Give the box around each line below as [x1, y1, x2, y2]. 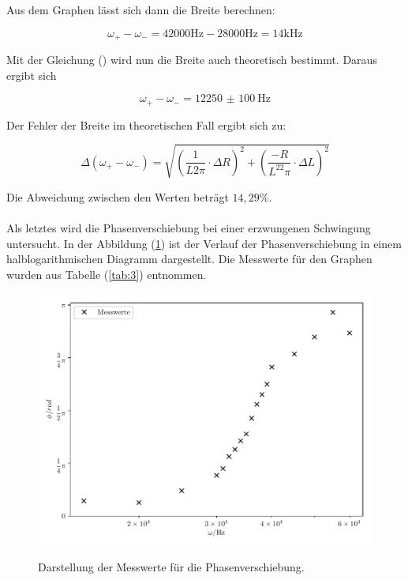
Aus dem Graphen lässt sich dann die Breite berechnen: [6, 2, 275, 17]
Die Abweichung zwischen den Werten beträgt [6, 188, 229, 205]
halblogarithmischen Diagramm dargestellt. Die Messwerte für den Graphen [6, 250, 372, 267]
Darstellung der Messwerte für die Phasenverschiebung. [38, 558, 305, 574]
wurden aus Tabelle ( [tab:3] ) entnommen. [6, 266, 207, 282]
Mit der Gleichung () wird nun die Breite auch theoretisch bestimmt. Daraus [6, 51, 377, 68]
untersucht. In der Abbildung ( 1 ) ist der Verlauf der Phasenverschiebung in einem [6, 235, 402, 251]
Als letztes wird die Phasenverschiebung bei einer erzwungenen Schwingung [6, 220, 371, 236]
